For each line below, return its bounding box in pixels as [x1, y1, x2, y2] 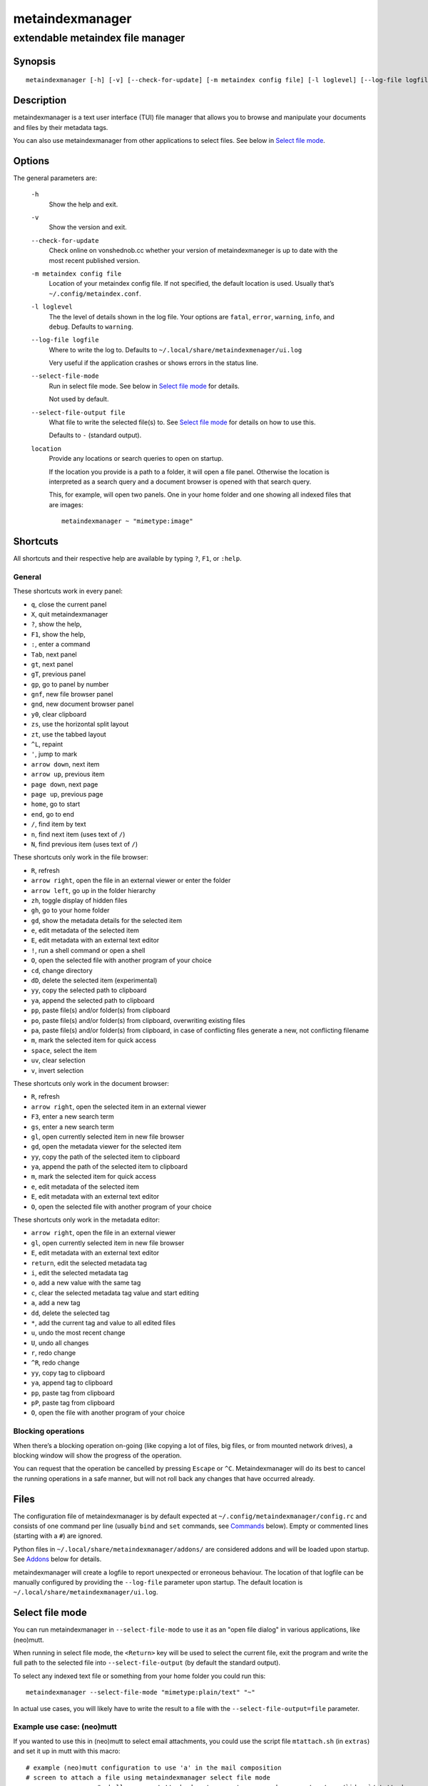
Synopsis [13, 55, 56, 67]
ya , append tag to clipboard [31, 1379, 113, 1387]
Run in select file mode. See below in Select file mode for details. [49, 381, 240, 390]
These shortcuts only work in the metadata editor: [13, 1215, 160, 1224]
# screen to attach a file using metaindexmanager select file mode [26, 1773, 270, 1782]
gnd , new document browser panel [31, 700, 134, 709]
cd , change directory [31, 966, 93, 974]
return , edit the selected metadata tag [31, 1258, 148, 1267]
